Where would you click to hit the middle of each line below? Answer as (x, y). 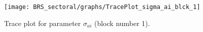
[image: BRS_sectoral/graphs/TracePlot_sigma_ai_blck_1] (102, 7)
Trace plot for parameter (43, 23)
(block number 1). (122, 23)
